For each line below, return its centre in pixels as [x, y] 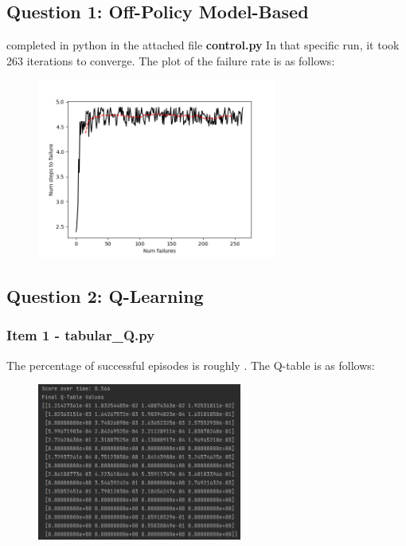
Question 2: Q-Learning [105, 295]
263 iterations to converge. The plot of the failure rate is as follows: [171, 60]
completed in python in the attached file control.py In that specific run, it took [203, 45]
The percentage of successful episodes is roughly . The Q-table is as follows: [191, 365]
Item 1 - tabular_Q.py [81, 335]
